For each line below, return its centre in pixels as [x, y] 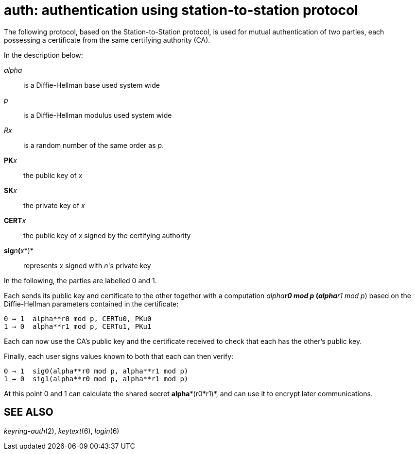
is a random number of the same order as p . [94, 145]
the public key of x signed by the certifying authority [107, 235]
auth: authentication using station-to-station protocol [181, 10]
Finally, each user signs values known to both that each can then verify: [119, 356]
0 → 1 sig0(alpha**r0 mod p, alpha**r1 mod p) [96, 371]
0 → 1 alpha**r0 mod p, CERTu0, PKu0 [78, 318]
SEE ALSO [29, 412]
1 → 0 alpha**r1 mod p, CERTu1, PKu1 [78, 326]
